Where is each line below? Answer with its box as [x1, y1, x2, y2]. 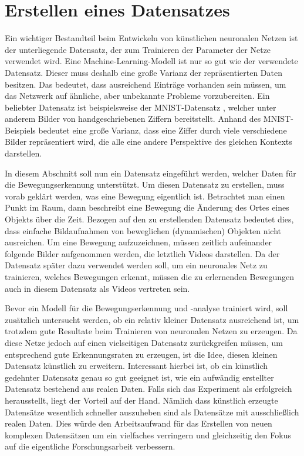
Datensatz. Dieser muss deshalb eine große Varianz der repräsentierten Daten [5, 66, 283, 78]
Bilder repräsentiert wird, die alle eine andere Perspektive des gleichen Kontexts [5, 135, 292, 148]
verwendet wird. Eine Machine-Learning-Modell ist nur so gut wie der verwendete [5, 55, 298, 67]
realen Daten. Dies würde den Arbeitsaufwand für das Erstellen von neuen [5, 417, 272, 430]
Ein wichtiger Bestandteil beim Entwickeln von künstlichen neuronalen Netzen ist [5, 32, 298, 44]
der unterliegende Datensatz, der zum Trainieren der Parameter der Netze [5, 43, 271, 55]
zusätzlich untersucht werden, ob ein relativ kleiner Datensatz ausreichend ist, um [5, 313, 299, 325]
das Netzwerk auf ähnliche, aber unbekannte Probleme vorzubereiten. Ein [5, 89, 270, 102]
